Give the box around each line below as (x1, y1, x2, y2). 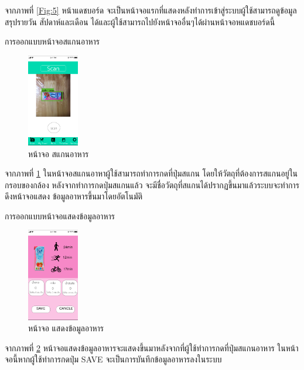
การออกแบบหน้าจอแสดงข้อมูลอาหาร (5, 209, 115, 222)
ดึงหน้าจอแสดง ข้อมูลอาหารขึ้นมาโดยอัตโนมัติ (5, 190, 143, 202)
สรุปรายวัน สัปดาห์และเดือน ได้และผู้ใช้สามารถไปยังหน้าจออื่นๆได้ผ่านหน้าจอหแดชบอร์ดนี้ (5, 15, 275, 28)
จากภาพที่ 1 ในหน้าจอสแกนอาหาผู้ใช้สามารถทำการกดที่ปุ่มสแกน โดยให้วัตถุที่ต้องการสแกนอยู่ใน (5, 167, 298, 179)
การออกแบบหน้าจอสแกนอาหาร (5, 35, 100, 47)
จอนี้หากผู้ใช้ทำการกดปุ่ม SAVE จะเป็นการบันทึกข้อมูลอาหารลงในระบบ (5, 353, 222, 365)
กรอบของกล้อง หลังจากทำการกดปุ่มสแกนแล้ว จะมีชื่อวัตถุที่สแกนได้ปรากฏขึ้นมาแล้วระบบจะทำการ (5, 178, 299, 191)
